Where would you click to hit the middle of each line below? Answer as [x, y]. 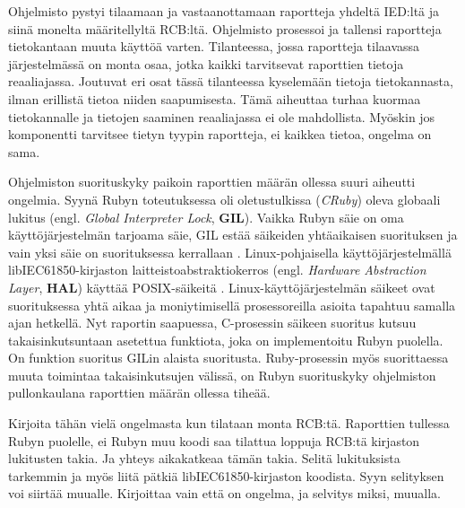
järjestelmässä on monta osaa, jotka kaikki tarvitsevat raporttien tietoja [206, 63]
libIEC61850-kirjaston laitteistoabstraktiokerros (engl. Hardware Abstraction [217, 270]
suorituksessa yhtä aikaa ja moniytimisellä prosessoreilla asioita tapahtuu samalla [232, 305]
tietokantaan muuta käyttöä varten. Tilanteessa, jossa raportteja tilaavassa [214, 46]
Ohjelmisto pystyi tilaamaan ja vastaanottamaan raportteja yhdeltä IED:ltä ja [224, 11]
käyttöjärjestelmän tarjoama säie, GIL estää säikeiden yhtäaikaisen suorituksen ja [233, 235]
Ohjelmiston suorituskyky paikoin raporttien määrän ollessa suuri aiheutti [212, 182]
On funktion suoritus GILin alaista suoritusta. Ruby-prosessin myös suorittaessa [228, 358]
